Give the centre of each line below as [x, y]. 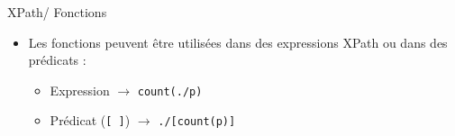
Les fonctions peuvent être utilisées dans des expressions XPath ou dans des [238, 42]
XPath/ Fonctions [57, 12]
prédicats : [57, 60]
